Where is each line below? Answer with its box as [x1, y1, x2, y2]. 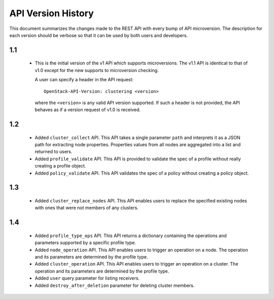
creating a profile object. [35, 163, 86, 169]
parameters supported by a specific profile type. [35, 240, 136, 246]
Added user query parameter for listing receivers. [35, 275, 140, 281]
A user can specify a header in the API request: [35, 77, 134, 83]
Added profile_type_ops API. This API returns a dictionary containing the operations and [35, 232, 227, 239]
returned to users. [35, 149, 73, 155]
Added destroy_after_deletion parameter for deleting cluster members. [35, 282, 195, 288]
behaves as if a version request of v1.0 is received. [35, 107, 141, 113]
